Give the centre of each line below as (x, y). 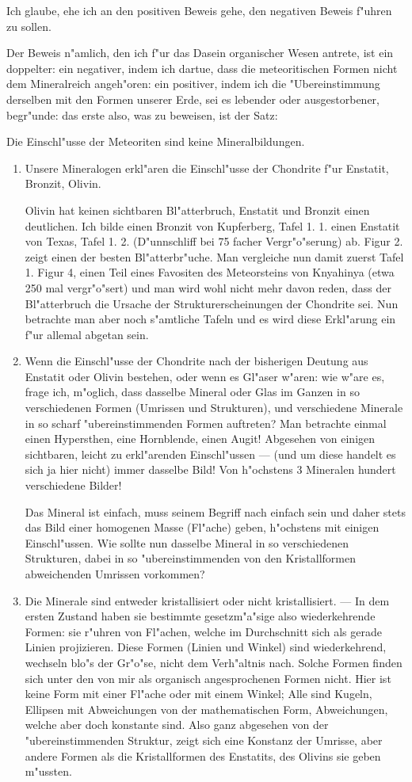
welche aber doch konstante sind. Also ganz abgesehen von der (177, 725)
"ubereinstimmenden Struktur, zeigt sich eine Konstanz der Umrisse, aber (204, 740)
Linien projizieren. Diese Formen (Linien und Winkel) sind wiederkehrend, (206, 647)
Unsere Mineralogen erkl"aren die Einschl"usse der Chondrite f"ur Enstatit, (207, 168)
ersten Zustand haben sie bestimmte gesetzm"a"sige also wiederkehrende (200, 616)
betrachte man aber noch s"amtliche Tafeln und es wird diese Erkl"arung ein (210, 319)
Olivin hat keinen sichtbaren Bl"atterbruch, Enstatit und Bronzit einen (197, 210)
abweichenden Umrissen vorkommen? (115, 574)
